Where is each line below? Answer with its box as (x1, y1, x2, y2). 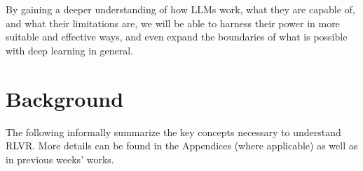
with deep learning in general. (6, 43, 134, 57)
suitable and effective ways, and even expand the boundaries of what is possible (6, 29, 348, 44)
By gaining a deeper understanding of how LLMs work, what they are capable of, (6, 2, 355, 16)
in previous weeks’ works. (6, 151, 114, 166)
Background (6, 84, 124, 112)
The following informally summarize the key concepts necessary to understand (6, 124, 341, 139)
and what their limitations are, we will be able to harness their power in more (6, 15, 340, 30)
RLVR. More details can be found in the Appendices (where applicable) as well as (6, 138, 358, 153)
